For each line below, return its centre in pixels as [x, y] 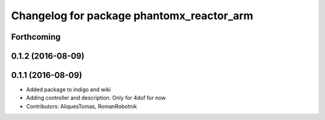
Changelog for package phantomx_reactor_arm [132, 16]
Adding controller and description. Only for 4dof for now [96, 98]
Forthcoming [36, 37]
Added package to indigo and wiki [69, 89]
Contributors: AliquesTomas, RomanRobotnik [82, 106]
